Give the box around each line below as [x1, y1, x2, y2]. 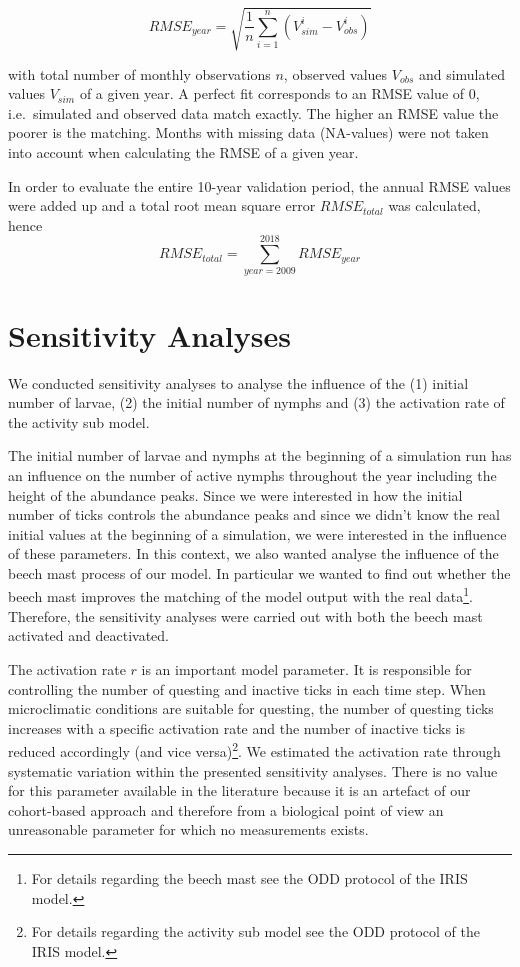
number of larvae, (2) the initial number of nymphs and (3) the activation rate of [8, 392, 505, 413]
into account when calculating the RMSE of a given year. [8, 141, 359, 162]
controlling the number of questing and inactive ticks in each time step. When [8, 678, 486, 699]
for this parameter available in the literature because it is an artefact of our [8, 780, 471, 801]
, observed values [283, 63, 388, 84]
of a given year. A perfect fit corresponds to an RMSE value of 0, [79, 83, 480, 104]
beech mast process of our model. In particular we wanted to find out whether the [8, 562, 511, 583]
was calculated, [388, 195, 481, 216]
